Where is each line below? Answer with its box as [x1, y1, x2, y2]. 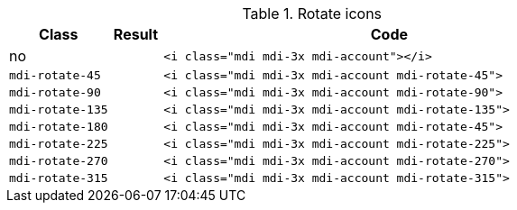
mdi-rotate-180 [9, 120, 108, 133]
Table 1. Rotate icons [242, 5, 383, 23]
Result [113, 25, 159, 43]
